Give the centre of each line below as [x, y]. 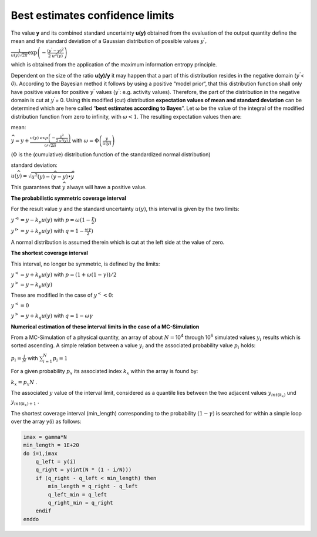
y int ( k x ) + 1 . [25, 403]
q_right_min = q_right [81, 503]
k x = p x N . [24, 383]
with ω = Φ [85, 140]
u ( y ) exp [39, 138]
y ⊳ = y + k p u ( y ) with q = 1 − [48, 231]
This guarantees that [36, 187]
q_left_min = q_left [77, 494]
